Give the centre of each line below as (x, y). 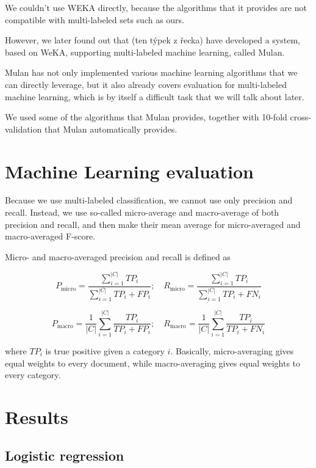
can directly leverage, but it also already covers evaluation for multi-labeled (146, 84)
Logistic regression (65, 455)
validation (23, 129)
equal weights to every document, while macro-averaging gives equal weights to (153, 363)
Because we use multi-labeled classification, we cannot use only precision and (149, 200)
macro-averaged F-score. (50, 236)
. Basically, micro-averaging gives (232, 350)
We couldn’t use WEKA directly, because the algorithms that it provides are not (156, 7)
